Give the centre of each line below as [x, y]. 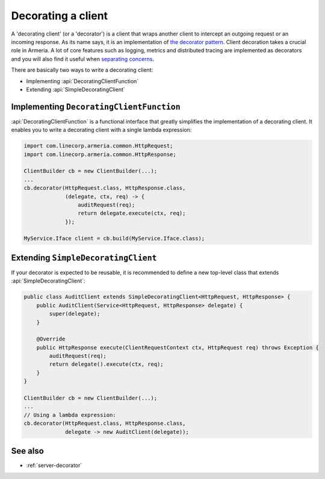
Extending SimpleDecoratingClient [84, 258]
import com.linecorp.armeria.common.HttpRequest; [98, 146]
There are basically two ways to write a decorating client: [82, 70]
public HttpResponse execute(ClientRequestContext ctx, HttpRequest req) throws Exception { [178, 347]
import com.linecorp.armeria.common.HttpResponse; [100, 154]
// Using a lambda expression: [70, 415]
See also [28, 451]
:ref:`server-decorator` [54, 465]
